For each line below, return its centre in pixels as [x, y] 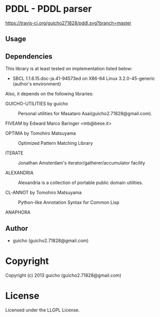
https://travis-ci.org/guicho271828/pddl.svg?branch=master [68, 23]
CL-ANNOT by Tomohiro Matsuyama [44, 193]
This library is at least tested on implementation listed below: [69, 69]
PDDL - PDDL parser [49, 9]
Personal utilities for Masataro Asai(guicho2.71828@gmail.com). [85, 114]
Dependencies [29, 56]
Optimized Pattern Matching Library [56, 143]
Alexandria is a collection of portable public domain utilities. [81, 183]
